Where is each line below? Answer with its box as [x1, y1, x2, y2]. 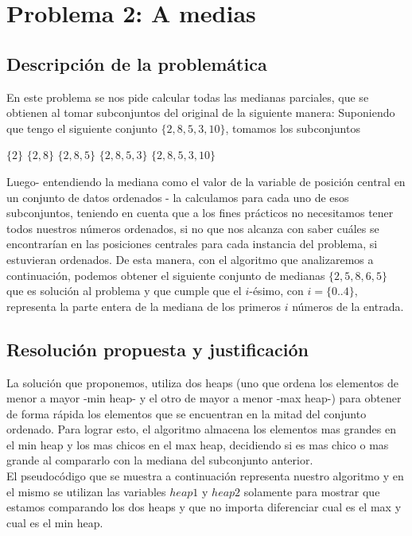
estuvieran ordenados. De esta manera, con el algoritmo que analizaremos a [6, 251, 374, 267]
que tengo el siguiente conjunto [6, 119, 157, 136]
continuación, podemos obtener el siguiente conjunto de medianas [6, 266, 325, 283]
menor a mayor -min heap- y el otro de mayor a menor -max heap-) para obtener [6, 390, 402, 406]
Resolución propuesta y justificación [6, 336, 309, 361]
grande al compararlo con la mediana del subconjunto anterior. [6, 452, 313, 468]
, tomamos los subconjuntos [225, 119, 360, 136]
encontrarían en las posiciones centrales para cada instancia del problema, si [6, 235, 378, 252]
